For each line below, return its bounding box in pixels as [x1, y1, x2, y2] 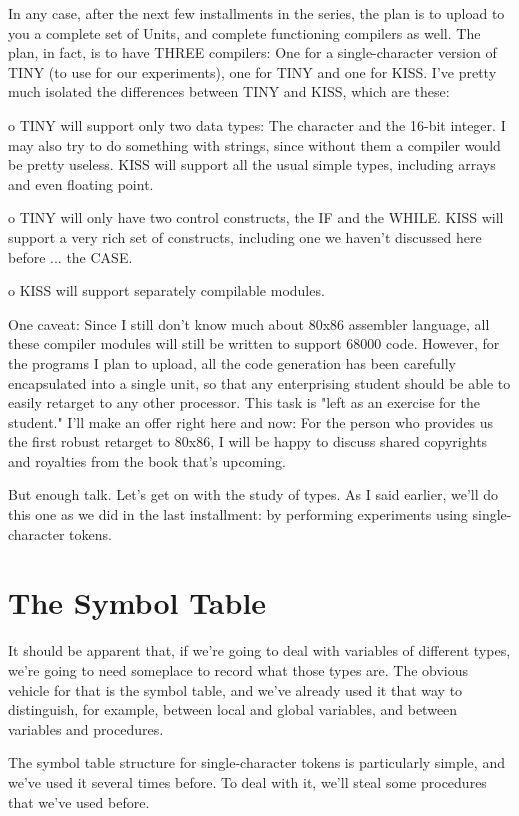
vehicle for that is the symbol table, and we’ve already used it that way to [8, 679, 463, 700]
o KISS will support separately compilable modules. [8, 280, 325, 301]
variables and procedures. [8, 718, 164, 739]
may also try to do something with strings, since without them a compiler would [8, 134, 501, 155]
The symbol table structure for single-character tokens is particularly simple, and [8, 752, 505, 773]
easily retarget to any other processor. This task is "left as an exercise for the [8, 392, 480, 413]
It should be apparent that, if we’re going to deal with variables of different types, [8, 640, 511, 661]
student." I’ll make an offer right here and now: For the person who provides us [8, 411, 494, 432]
